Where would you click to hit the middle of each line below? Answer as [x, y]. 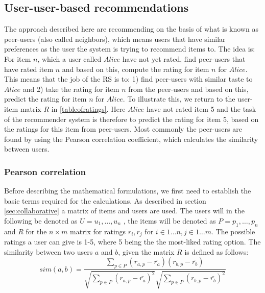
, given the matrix [146, 251]
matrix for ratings [98, 231]
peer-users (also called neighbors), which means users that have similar [115, 39]
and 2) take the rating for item [71, 89]
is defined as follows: [216, 251]
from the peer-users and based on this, [188, 89]
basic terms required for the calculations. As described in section [105, 200]
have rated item [29, 69]
